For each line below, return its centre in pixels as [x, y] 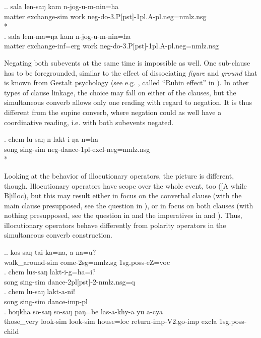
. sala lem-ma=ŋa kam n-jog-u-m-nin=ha [68, 36]
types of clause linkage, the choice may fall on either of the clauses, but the [120, 92]
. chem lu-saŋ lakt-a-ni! [40, 291]
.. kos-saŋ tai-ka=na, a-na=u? [50, 252]
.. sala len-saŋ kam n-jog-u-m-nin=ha [61, 6]
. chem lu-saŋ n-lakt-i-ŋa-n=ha [51, 139]
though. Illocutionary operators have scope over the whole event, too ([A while [125, 185]
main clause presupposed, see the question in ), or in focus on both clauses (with [129, 205]
